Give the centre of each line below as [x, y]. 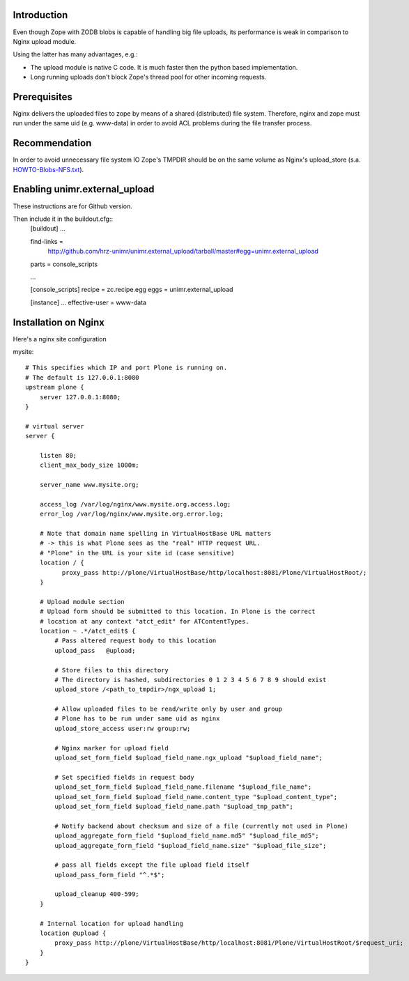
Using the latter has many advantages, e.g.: [75, 54]
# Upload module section [82, 602]
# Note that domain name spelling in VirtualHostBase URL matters [155, 534]
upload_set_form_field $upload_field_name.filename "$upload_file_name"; [183, 787]
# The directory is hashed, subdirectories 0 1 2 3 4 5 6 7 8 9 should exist [191, 680]
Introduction [40, 15]
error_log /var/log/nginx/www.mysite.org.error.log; [132, 514]
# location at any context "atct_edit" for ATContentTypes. [145, 621]
